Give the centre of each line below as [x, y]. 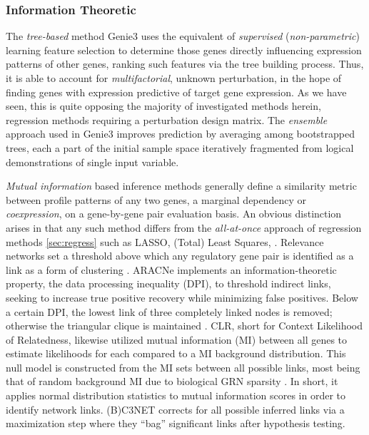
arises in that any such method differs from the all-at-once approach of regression [184, 227]
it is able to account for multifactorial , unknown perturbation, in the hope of [174, 78]
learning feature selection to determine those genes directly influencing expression [184, 50]
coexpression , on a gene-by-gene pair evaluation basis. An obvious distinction [174, 214]
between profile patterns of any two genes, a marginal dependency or [156, 199]
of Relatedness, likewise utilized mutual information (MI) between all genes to [177, 339]
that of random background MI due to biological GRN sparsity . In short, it [172, 381]
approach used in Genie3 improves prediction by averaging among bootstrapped [181, 134]
